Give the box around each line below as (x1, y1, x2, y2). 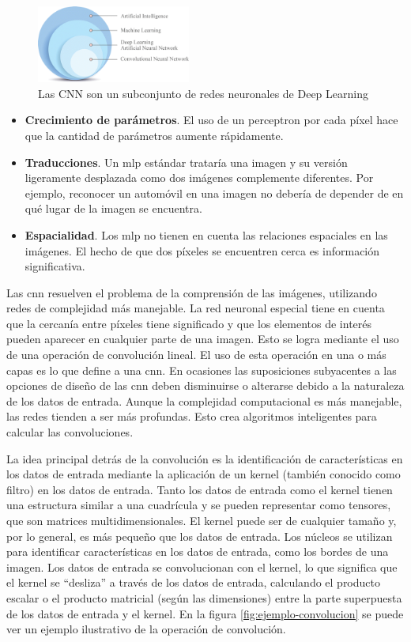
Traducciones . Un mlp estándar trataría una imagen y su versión (25, 153, 348, 170)
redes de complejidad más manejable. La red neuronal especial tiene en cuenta (6, 300, 385, 316)
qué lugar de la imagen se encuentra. (25, 200, 202, 217)
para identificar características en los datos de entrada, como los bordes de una (6, 543, 389, 560)
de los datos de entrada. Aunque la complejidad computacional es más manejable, (6, 392, 402, 409)
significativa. (25, 258, 85, 274)
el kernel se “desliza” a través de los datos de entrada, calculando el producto (6, 574, 380, 591)
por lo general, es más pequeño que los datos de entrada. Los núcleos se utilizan (6, 527, 393, 544)
